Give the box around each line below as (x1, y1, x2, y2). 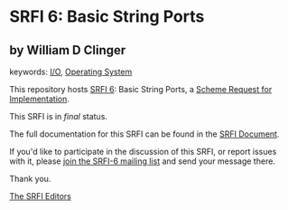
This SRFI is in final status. (9, 111, 108, 121)
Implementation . (9, 93, 70, 104)
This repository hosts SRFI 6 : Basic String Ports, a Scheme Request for (9, 84, 273, 94)
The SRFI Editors (9, 191, 72, 201)
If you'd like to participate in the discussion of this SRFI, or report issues (9, 147, 277, 157)
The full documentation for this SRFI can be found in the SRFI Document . (9, 129, 280, 139)
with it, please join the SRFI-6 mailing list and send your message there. (9, 156, 275, 167)
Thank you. (9, 174, 51, 184)
